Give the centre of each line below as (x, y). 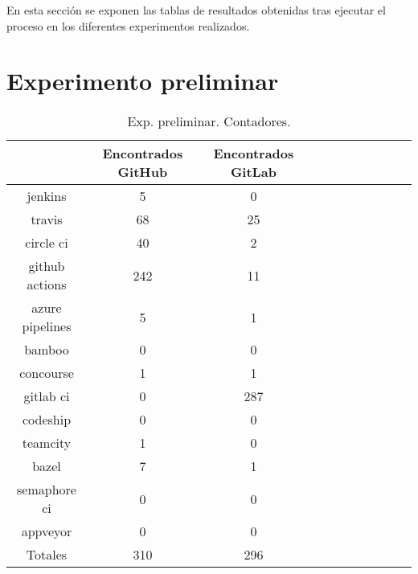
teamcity (47, 443)
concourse (47, 373)
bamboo (47, 350)
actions (47, 285)
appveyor (47, 531)
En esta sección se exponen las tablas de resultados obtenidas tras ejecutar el (196, 10)
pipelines (47, 326)
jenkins (47, 196)
